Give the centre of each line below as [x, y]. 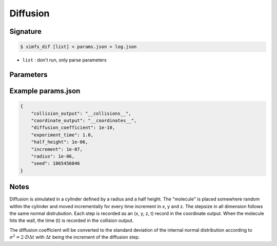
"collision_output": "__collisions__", [81, 113]
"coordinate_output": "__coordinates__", [84, 120]
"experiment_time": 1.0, [62, 135]
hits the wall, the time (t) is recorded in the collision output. [72, 220]
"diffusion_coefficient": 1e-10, [73, 128]
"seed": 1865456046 [56, 163]
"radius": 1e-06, [53, 156]
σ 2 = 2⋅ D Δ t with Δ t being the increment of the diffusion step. [75, 237]
